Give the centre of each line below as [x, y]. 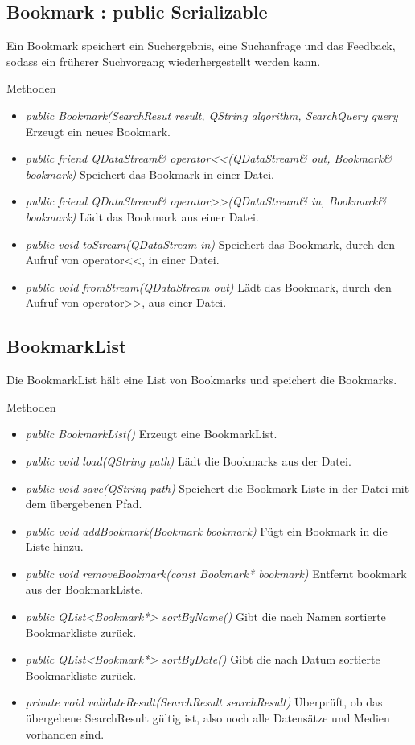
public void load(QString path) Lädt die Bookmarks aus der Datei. [188, 460]
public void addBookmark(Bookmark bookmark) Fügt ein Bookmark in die [206, 530]
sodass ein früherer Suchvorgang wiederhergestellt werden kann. [164, 61]
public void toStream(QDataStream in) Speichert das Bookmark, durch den [210, 244]
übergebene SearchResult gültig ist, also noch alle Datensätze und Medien [207, 718]
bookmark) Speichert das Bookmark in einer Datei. [150, 174]
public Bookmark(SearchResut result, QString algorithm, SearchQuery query [212, 115]
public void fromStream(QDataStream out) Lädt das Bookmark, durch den [208, 286]
